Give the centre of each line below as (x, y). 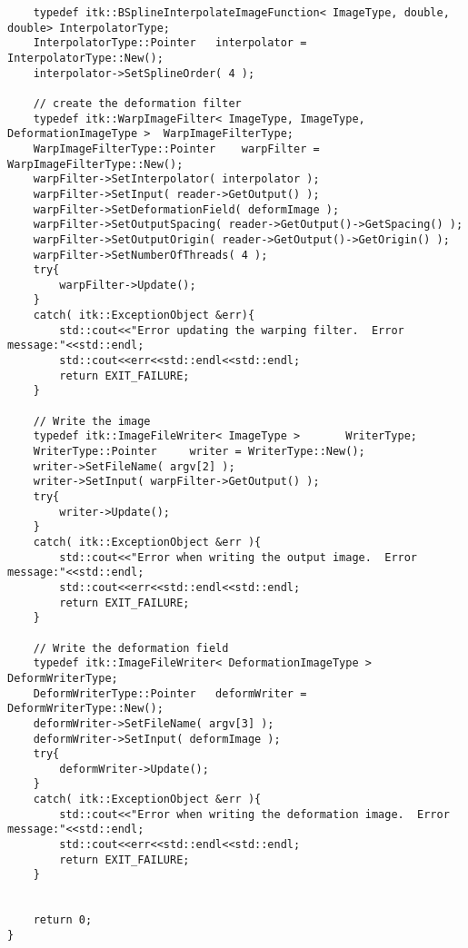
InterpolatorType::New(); (85, 58)
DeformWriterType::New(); (85, 709)
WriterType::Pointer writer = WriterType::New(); (199, 452)
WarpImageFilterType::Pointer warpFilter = (176, 148)
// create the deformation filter (137, 103)
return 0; (63, 920)
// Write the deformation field (131, 648)
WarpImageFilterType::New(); (95, 164)
